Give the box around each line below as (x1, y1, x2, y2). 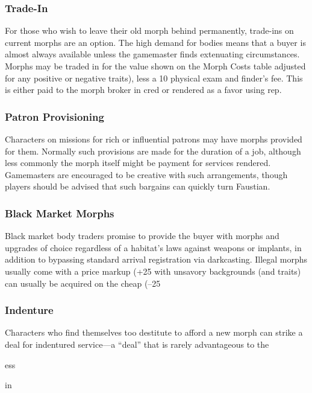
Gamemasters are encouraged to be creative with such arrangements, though (5, 168, 288, 181)
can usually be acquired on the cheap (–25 (5, 276, 161, 289)
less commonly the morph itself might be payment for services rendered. (5, 156, 271, 169)
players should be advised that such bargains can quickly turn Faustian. (5, 180, 270, 193)
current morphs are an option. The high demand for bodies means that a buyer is (5, 36, 306, 48)
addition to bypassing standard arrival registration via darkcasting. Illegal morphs (5, 253, 308, 266)
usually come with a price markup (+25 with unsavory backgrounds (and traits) (5, 264, 301, 277)
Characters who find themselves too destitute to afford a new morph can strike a (5, 326, 303, 339)
